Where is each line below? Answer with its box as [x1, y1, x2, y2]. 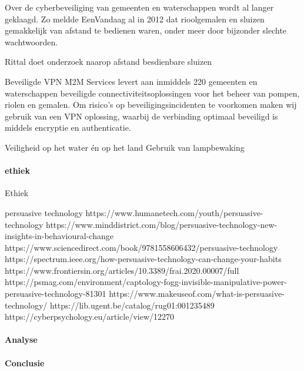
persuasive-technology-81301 [5, 287, 106, 300]
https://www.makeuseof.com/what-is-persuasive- [109, 287, 285, 300]
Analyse [5, 333, 38, 346]
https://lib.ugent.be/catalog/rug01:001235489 [50, 299, 215, 311]
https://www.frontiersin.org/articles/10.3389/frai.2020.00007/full [5, 264, 239, 276]
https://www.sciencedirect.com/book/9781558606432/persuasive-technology [5, 241, 278, 253]
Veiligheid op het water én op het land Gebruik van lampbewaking [5, 141, 245, 153]
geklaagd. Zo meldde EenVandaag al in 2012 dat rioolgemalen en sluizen [5, 12, 265, 25]
